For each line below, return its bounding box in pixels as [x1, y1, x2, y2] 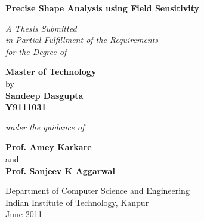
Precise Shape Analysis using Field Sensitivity [5, 2, 199, 14]
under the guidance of [5, 120, 85, 133]
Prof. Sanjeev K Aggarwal [5, 164, 115, 177]
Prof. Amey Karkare [5, 141, 92, 153]
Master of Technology [5, 65, 97, 78]
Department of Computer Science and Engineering [5, 184, 190, 197]
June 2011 [5, 208, 42, 220]
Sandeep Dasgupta [5, 89, 84, 101]
